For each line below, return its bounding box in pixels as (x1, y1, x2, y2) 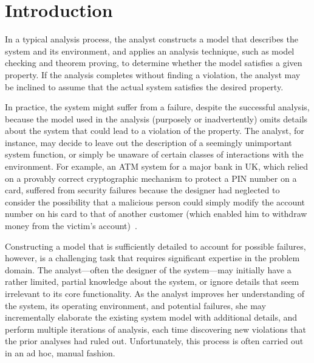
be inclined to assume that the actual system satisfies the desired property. (5, 80, 284, 93)
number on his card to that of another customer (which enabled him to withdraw (5, 207, 307, 220)
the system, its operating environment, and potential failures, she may (5, 299, 266, 311)
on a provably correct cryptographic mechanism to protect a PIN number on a (5, 172, 297, 184)
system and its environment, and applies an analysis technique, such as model (5, 44, 295, 57)
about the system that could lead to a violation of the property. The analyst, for (5, 124, 304, 137)
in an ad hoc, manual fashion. (5, 346, 115, 359)
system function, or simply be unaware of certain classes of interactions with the (5, 148, 304, 161)
